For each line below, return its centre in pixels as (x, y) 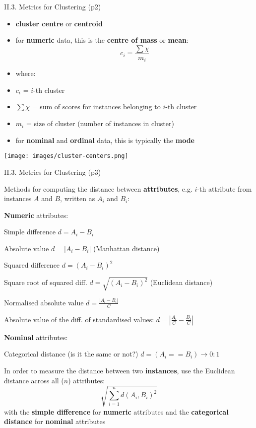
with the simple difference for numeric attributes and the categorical (116, 411)
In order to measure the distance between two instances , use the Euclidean (120, 370)
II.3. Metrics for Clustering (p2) (53, 6)
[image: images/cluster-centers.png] (66, 156)
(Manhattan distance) (126, 248)
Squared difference (32, 265)
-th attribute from (224, 188)
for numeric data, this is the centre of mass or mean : (102, 40)
